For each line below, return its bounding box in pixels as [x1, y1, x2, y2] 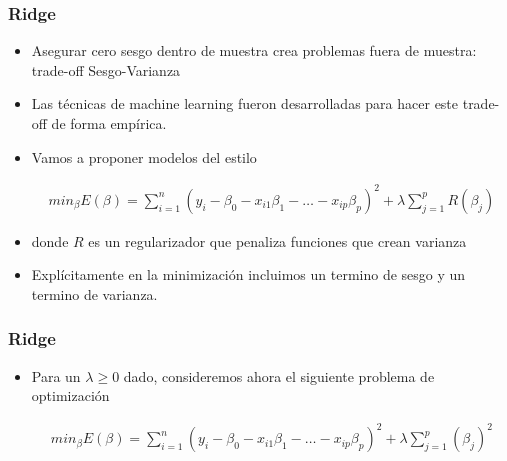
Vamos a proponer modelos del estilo [31, 146, 257, 167]
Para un [31, 365, 81, 386]
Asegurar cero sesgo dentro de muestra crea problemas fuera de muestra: [31, 40, 477, 61]
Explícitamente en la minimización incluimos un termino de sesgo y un [31, 264, 466, 285]
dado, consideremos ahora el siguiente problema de [123, 365, 435, 386]
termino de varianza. [31, 283, 158, 304]
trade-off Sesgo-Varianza [31, 59, 181, 80]
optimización [31, 385, 110, 406]
